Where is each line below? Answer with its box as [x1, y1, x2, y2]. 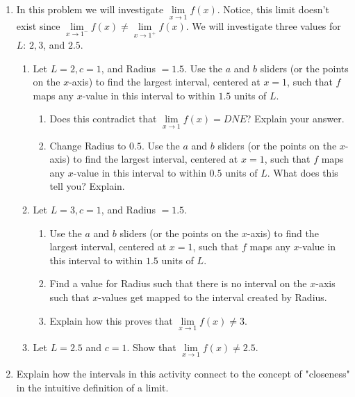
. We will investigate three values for [185, 19, 341, 33]
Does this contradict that [49, 111, 157, 126]
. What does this [267, 165, 338, 179]
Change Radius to [49, 138, 126, 152]
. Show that [126, 339, 176, 354]
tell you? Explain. [49, 179, 125, 193]
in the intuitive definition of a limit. [16, 380, 169, 394]
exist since [16, 19, 60, 33]
